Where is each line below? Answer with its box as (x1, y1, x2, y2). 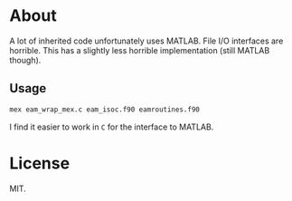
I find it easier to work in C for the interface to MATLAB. (9, 121, 214, 132)
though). (9, 54, 42, 65)
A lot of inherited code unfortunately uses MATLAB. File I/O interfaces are (9, 35, 284, 46)
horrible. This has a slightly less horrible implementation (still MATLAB (9, 44, 270, 55)
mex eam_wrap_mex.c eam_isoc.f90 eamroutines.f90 (9, 105, 201, 114)
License (9, 153, 71, 173)
